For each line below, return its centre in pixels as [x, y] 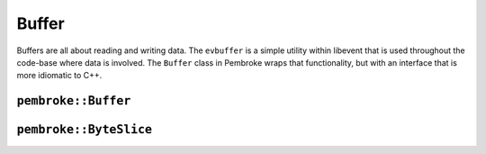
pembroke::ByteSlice [85, 130]
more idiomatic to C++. [59, 76]
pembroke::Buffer [74, 101]
